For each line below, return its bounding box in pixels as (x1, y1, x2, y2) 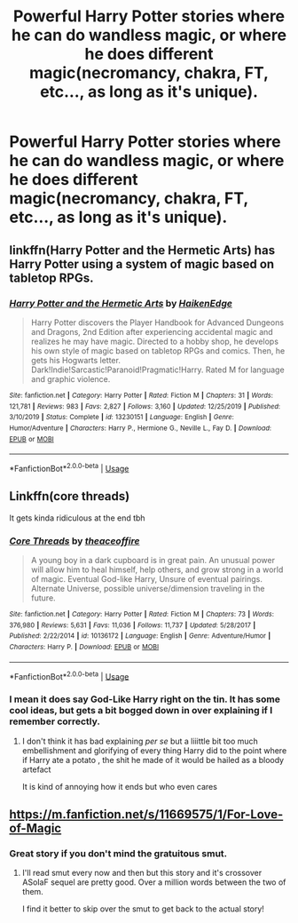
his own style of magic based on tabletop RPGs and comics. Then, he (30, 345, 286, 356)
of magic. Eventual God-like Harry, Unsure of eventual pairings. (30, 573, 263, 584)
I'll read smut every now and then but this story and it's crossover (21, 868, 263, 879)
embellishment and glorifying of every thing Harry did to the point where (21, 744, 287, 756)
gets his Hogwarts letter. (30, 354, 122, 365)
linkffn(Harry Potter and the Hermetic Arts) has (9, 243, 276, 258)
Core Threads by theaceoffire (9, 535, 140, 547)
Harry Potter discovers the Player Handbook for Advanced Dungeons (30, 317, 285, 328)
